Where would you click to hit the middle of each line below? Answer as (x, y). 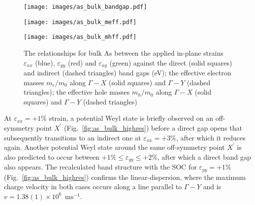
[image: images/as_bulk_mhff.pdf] (80, 37)
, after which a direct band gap (204, 156)
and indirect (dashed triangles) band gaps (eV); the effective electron (127, 73)
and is (212, 187)
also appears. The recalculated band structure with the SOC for (100, 167)
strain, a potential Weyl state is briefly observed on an (131, 118)
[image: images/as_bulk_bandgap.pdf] (85, 7)
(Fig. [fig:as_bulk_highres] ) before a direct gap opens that (153, 127)
